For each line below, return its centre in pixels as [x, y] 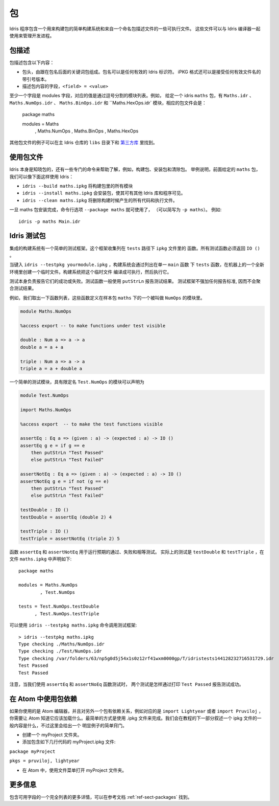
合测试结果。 [23, 288]
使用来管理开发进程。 [32, 35]
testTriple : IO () [44, 531]
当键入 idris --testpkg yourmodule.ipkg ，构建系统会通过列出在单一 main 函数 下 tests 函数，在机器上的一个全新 [137, 265]
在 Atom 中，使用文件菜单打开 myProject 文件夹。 [74, 770]
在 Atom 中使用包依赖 [43, 699]
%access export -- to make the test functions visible [92, 424]
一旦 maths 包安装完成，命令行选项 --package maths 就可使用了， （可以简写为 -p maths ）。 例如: [116, 210]
